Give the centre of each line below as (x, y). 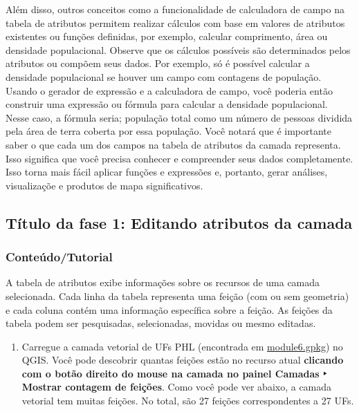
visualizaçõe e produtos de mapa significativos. (104, 185)
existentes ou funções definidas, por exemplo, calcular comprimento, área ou (167, 36)
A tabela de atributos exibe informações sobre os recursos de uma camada (163, 282)
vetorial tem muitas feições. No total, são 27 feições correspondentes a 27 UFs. (188, 401)
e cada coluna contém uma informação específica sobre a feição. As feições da (169, 309)
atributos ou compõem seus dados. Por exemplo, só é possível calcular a (158, 63)
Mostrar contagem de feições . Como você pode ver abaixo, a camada (177, 387)
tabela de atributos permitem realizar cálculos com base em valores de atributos (175, 22)
